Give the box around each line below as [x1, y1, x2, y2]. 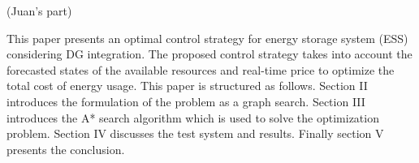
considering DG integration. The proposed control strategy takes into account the [6, 45, 413, 62]
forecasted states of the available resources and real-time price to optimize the [6, 61, 395, 78]
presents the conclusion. [6, 140, 125, 157]
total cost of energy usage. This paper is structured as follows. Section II [6, 77, 368, 94]
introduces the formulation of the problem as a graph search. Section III [6, 92, 365, 109]
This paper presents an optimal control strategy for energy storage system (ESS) [6, 29, 408, 46]
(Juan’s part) [6, 2, 72, 19]
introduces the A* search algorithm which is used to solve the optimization [6, 109, 379, 126]
